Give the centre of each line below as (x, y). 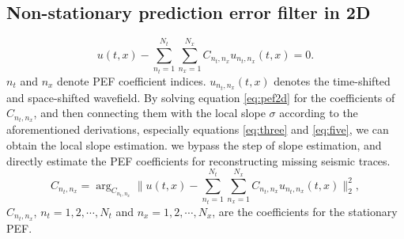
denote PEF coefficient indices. (132, 80)
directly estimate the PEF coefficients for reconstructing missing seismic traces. (198, 160)
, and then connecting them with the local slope (149, 113)
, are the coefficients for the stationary (305, 211)
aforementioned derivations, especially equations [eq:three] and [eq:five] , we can (198, 129)
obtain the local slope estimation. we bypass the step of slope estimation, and (194, 144)
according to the (319, 113)
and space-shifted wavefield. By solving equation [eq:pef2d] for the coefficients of (201, 97)
